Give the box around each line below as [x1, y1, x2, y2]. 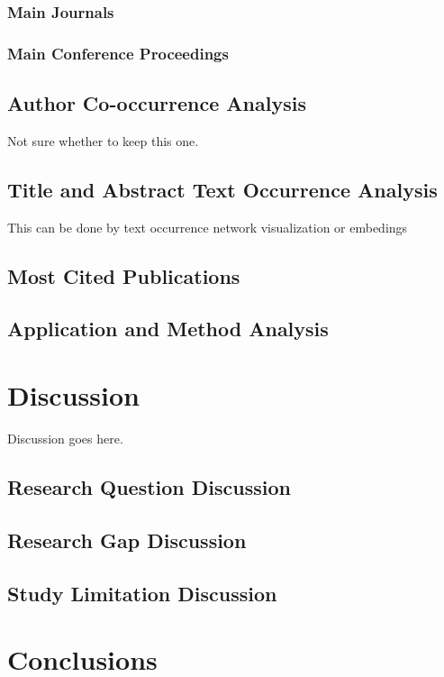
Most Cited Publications [7, 261, 240, 289]
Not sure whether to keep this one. [7, 131, 199, 150]
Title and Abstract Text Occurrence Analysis [7, 175, 438, 203]
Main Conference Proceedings [7, 41, 229, 64]
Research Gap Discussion [7, 526, 247, 553]
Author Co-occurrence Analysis [7, 89, 306, 117]
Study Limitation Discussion [7, 579, 277, 607]
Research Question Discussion [7, 472, 291, 500]
